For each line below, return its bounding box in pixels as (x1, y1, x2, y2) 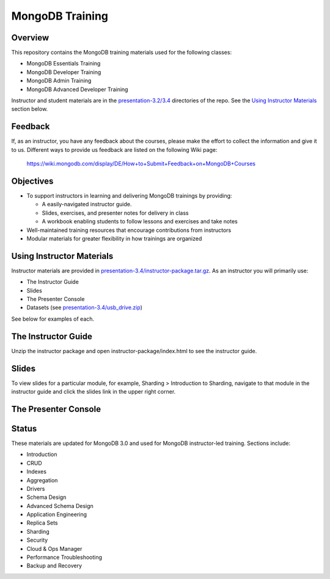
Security (26, 536, 48, 544)
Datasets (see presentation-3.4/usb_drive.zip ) (26, 304, 143, 312)
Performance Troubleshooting (26, 554, 103, 561)
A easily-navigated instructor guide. (42, 201, 132, 208)
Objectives (11, 176, 54, 186)
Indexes (26, 468, 47, 476)
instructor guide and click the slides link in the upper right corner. (11, 388, 176, 395)
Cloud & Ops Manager (26, 545, 82, 552)
